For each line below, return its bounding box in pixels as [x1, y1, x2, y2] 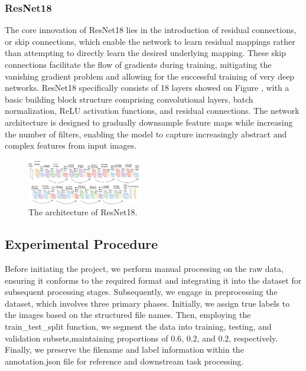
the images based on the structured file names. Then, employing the [5, 308, 251, 321]
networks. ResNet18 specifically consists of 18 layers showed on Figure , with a [5, 81, 289, 94]
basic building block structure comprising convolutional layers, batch [5, 93, 253, 105]
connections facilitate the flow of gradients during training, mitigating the [5, 58, 272, 70]
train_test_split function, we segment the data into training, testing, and [5, 320, 272, 333]
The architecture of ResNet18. [28, 206, 138, 218]
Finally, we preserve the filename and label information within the [5, 343, 244, 356]
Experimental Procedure [5, 235, 158, 253]
